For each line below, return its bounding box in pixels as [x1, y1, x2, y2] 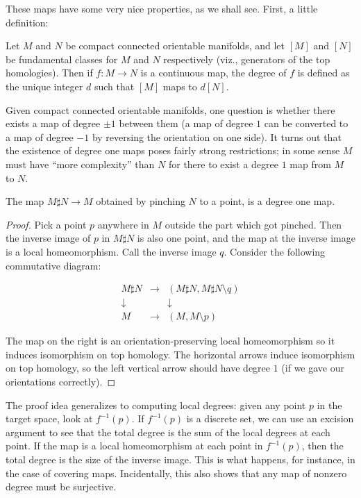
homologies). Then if [6, 65, 93, 80]
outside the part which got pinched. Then [165, 217, 342, 231]
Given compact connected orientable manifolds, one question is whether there [6, 102, 335, 117]
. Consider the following [224, 244, 326, 258]
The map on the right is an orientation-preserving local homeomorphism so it [6, 333, 335, 348]
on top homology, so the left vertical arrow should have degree [6, 360, 271, 375]
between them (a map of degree [119, 116, 253, 131]
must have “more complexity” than [6, 156, 155, 171]
